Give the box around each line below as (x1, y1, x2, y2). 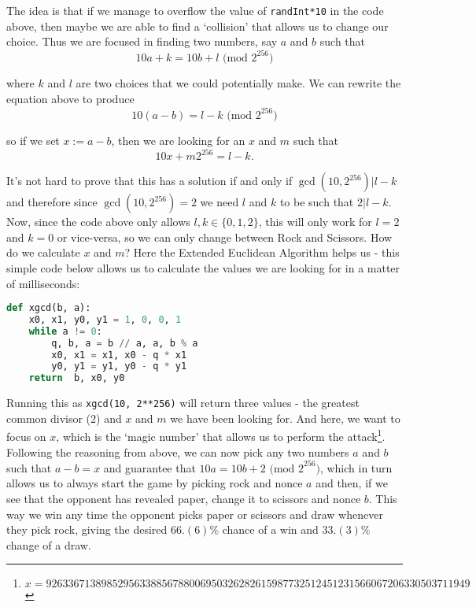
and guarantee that (103, 459, 196, 476)
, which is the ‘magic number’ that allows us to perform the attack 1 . (56, 426, 386, 445)
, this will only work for (258, 213, 372, 230)
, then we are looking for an (111, 132, 245, 149)
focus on (6, 428, 46, 445)
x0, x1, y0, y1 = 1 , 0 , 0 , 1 (28, 313, 182, 325)
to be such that (279, 194, 354, 210)
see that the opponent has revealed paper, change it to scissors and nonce (6, 490, 361, 506)
